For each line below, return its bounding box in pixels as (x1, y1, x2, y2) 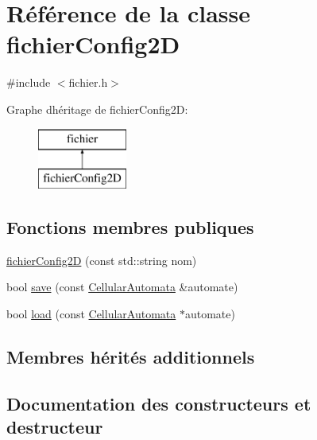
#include (6, 74, 51, 91)
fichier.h (68, 74, 108, 91)
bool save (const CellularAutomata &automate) (6, 278, 238, 295)
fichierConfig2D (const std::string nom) (6, 251, 197, 268)
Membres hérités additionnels (6, 345, 255, 369)
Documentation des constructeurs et (6, 391, 311, 415)
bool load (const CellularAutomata (6, 306, 176, 322)
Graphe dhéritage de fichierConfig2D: (6, 100, 188, 117)
